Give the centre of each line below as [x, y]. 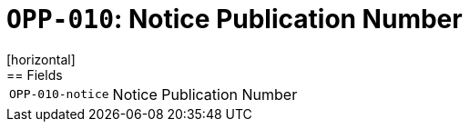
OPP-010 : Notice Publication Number [235, 19]
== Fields [35, 74]
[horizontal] [41, 59]
